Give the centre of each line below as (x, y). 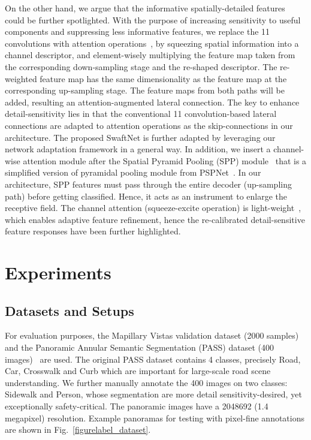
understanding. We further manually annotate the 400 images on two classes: (146, 382)
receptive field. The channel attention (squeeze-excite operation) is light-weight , (153, 208)
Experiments (58, 272)
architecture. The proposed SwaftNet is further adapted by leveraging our (140, 137)
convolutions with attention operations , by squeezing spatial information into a (152, 43)
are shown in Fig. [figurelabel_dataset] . (78, 430)
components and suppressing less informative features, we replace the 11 (138, 31)
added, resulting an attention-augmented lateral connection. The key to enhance (152, 102)
